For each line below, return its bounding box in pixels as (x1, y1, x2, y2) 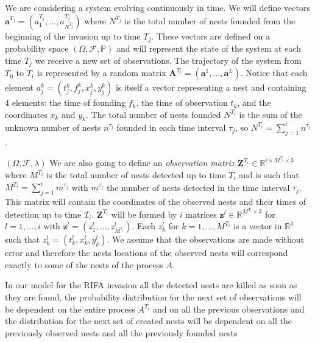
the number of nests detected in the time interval (106, 181, 290, 193)
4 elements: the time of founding (5, 96, 126, 109)
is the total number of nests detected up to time (46, 168, 226, 181)
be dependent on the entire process (5, 302, 135, 315)
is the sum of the (239, 108, 302, 120)
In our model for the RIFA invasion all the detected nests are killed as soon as (5, 279, 297, 291)
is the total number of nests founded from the (124, 14, 296, 27)
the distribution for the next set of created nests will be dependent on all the (5, 314, 292, 327)
